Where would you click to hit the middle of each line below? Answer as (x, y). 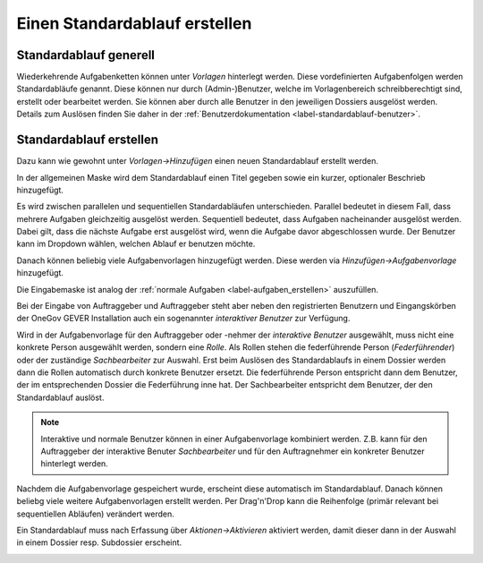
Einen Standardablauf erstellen (134, 23)
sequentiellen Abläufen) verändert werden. (95, 514)
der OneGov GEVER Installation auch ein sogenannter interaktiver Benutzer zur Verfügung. (183, 319)
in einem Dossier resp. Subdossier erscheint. (99, 542)
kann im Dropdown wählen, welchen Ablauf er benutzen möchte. (136, 244)
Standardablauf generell (86, 55)
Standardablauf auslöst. (60, 397)
